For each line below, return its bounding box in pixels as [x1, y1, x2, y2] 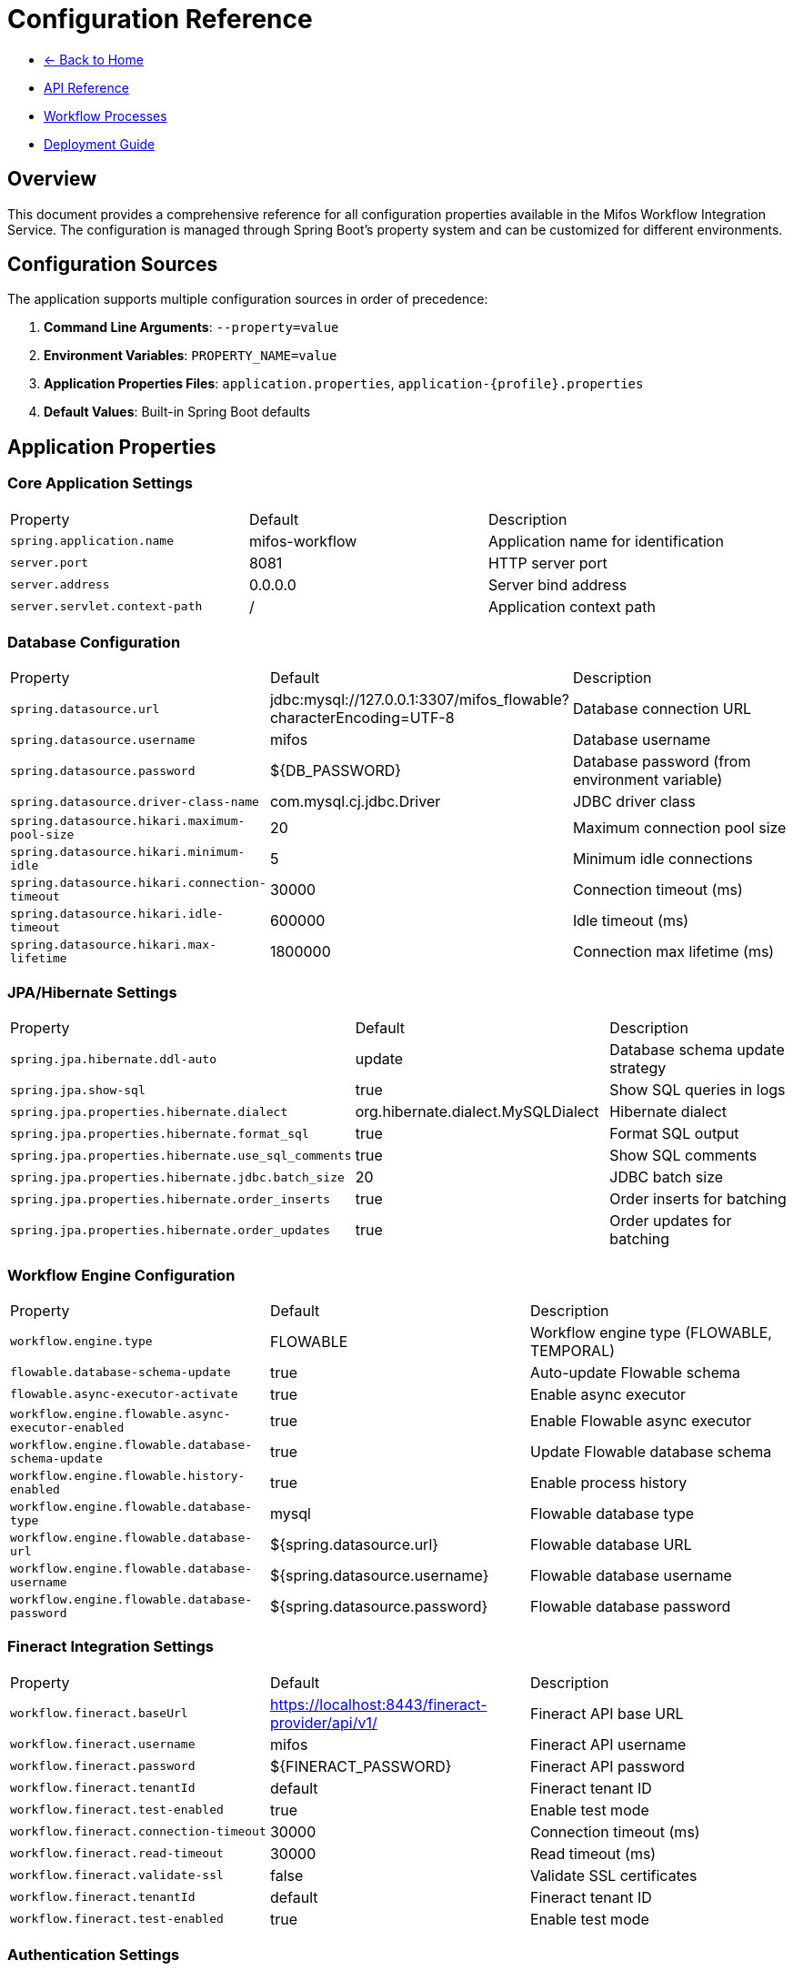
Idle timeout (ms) [573, 911, 689, 930]
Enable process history [529, 1473, 688, 1492]
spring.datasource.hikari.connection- [10, 876, 266, 890]
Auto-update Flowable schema [529, 1363, 741, 1382]
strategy [609, 1059, 667, 1078]
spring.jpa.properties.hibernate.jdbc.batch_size [10, 1170, 345, 1184]
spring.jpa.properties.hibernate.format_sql [10, 1126, 309, 1141]
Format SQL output [609, 1124, 739, 1143]
